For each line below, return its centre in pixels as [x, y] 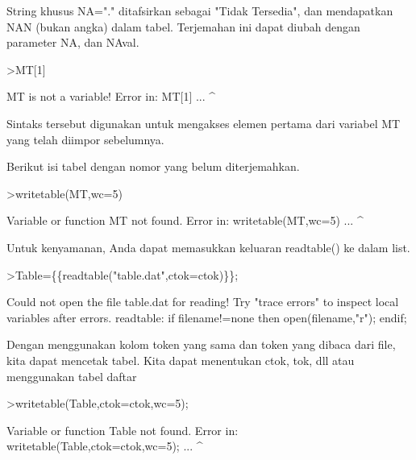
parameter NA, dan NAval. [73, 42]
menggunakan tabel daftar [72, 376]
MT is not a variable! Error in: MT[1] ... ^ [111, 96]
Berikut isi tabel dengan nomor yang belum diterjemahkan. [153, 166]
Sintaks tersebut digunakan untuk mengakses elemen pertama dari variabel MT [204, 123]
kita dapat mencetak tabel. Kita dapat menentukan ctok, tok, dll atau [181, 360]
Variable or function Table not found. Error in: [123, 430]
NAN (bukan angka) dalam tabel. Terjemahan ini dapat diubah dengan [183, 26]
